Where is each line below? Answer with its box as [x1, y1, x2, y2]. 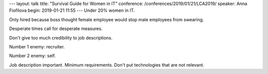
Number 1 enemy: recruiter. [9, 43, 65, 49]
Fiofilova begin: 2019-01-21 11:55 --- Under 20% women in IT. [9, 7, 135, 13]
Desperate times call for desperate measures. [9, 26, 103, 32]
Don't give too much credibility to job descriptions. [9, 35, 113, 40]
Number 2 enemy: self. [9, 53, 56, 59]
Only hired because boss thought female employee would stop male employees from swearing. [9, 16, 204, 22]
